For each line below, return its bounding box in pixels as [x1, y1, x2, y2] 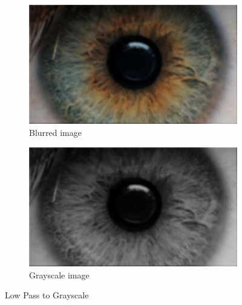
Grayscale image [29, 268, 90, 281]
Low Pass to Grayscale [5, 289, 89, 301]
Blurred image [29, 126, 82, 139]
